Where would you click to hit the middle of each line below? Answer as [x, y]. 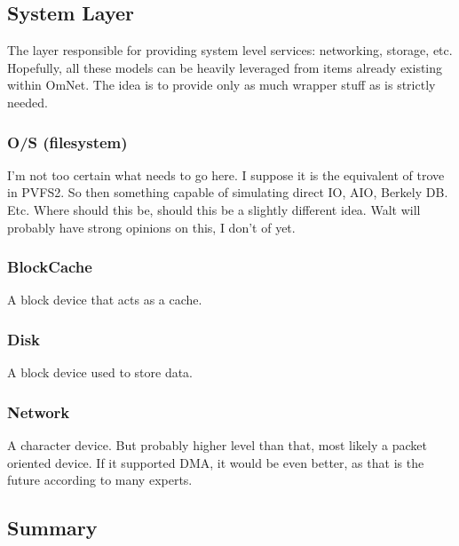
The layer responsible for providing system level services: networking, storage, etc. [230, 50]
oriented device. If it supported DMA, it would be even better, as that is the [216, 462]
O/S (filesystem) [67, 142]
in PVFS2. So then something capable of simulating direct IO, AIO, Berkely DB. [228, 192]
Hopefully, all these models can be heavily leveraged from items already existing [225, 67]
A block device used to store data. [100, 372]
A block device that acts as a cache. [105, 300]
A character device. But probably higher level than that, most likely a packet [217, 445]
